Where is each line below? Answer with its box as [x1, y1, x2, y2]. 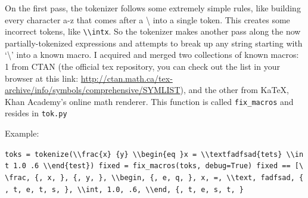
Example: [5, 127, 39, 140]
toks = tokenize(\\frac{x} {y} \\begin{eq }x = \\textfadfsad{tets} [5, 150, 282, 159]
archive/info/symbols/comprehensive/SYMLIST [5, 83, 181, 96]
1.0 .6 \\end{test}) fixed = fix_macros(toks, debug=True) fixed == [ [13, 162, 299, 171]
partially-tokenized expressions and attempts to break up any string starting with [5, 36, 303, 49]
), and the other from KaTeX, [180, 83, 290, 96]
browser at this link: [5, 72, 79, 84]
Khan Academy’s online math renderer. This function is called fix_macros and [5, 95, 294, 107]
